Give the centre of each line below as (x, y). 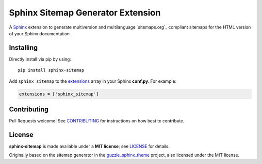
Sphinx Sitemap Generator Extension (85, 13)
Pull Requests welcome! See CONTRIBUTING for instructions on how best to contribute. (97, 121)
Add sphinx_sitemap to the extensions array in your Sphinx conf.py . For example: (93, 81)
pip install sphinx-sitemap (51, 70)
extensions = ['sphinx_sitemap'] (59, 94)
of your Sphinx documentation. (40, 33)
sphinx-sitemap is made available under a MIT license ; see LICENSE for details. (89, 146)
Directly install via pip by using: (40, 59)
